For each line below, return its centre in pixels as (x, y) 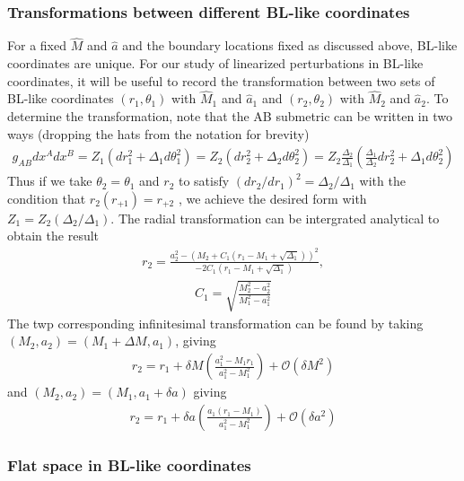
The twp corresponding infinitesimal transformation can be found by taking (215, 323)
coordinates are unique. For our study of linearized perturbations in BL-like (215, 63)
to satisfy (204, 181)
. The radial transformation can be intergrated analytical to (275, 218)
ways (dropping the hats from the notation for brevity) (158, 133)
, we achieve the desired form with (272, 198)
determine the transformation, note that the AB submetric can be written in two (230, 116)
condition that (47, 198)
